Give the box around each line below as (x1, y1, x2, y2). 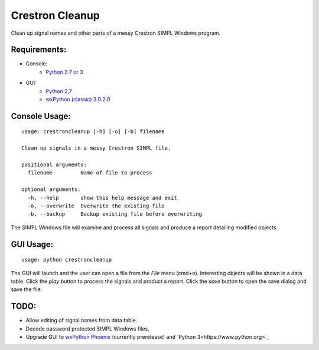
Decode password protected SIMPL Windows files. (25, 325, 150, 332)
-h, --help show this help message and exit (27, 194, 177, 201)
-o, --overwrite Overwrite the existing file (27, 202, 165, 209)
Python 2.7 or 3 (45, 68, 83, 75)
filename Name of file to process (27, 170, 153, 176)
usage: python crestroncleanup (21, 256, 112, 263)
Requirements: (11, 45, 67, 55)
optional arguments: (21, 186, 81, 193)
